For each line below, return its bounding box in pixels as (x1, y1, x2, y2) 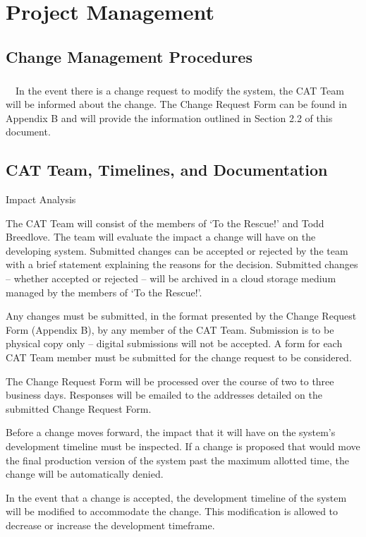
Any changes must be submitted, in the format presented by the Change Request (6, 308, 357, 323)
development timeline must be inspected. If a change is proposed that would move (6, 439, 360, 454)
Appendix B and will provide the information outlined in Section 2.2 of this (6, 110, 333, 125)
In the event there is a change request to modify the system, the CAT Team (15, 83, 344, 97)
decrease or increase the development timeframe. (6, 517, 215, 532)
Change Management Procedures (6, 45, 252, 67)
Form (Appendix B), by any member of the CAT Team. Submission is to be (6, 322, 334, 337)
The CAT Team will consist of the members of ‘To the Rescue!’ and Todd (6, 215, 324, 230)
